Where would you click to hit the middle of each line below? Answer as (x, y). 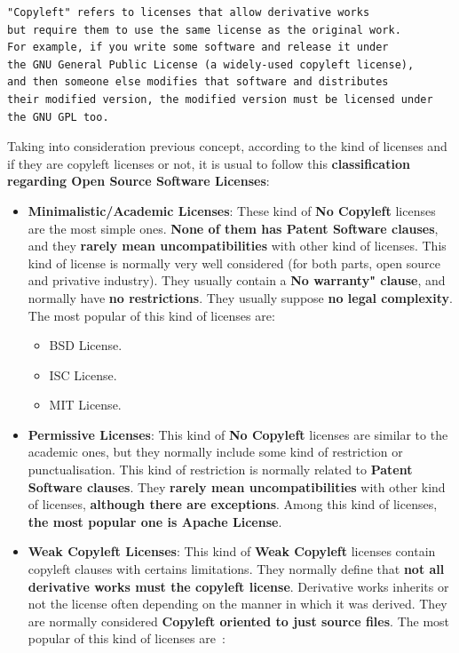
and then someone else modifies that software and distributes (198, 82)
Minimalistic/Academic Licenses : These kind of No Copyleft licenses (232, 210)
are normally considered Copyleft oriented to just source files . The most (239, 621)
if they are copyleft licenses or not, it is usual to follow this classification (209, 163)
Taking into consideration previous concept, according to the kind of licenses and (227, 146)
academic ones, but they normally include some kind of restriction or (215, 452)
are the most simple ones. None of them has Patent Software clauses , (233, 228)
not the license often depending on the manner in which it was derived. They (237, 604)
